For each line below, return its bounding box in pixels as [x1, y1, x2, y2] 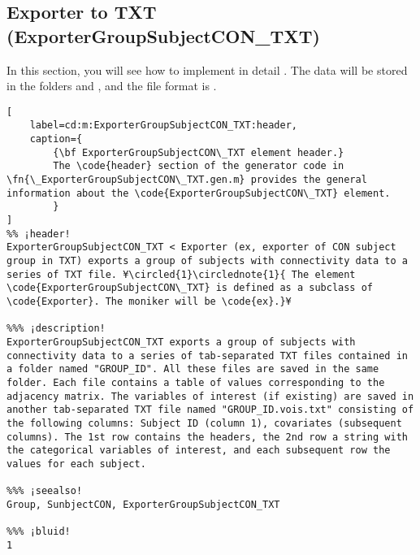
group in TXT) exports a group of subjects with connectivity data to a [6, 255, 408, 267]
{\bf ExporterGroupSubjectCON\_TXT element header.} [53, 146, 344, 158]
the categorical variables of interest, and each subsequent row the [6, 444, 391, 457]
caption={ [29, 133, 83, 145]
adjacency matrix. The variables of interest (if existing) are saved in [6, 390, 414, 402]
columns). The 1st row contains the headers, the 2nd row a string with [6, 431, 408, 443]
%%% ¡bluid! [6, 526, 71, 538]
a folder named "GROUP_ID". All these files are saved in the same [6, 363, 379, 375]
